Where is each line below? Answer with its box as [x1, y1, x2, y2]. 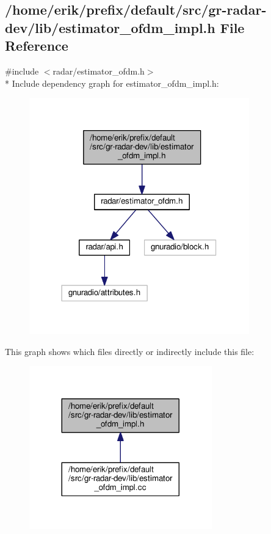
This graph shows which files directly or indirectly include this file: [5, 345, 255, 357]
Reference [5, 36, 68, 55]
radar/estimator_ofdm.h [52, 64, 145, 77]
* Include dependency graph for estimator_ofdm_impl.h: [5, 76, 219, 89]
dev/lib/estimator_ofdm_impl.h [5, 18, 215, 37]
